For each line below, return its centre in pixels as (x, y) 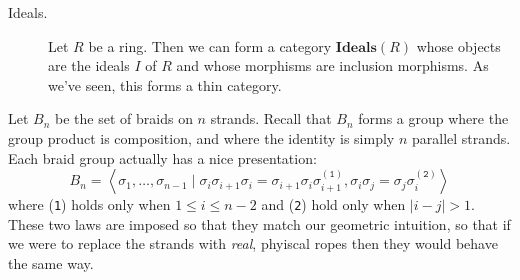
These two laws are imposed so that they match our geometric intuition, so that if (259, 223)
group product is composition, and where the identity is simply (201, 137)
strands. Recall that (271, 118)
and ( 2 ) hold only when (333, 204)
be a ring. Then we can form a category (210, 45)
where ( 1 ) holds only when (89, 204)
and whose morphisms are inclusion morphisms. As (332, 65)
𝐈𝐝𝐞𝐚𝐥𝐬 (356, 47)
